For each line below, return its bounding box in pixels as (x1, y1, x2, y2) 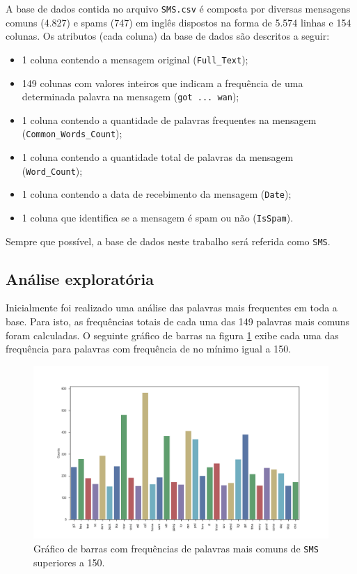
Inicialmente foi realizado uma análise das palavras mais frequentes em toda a (6, 300, 338, 315)
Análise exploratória (6, 267, 154, 289)
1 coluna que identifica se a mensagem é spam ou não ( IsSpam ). (22, 210, 294, 224)
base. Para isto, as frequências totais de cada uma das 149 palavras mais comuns (6, 314, 350, 329)
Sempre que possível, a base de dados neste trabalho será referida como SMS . (6, 233, 331, 248)
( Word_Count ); (22, 163, 83, 178)
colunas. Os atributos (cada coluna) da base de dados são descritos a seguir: (6, 29, 330, 43)
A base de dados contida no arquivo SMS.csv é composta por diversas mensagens (6, 1, 351, 15)
